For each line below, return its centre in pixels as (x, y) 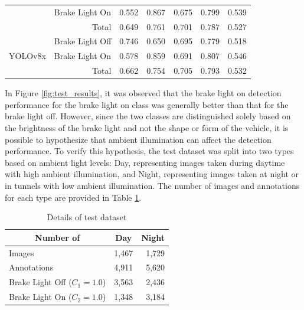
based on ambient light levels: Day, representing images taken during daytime (145, 162)
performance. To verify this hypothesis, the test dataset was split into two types (149, 151)
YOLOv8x (27, 56)
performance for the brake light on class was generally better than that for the (147, 104)
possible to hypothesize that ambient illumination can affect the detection (138, 139)
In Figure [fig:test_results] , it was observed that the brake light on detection (143, 93)
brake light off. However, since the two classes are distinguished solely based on (148, 116)
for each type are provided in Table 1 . (73, 197)
